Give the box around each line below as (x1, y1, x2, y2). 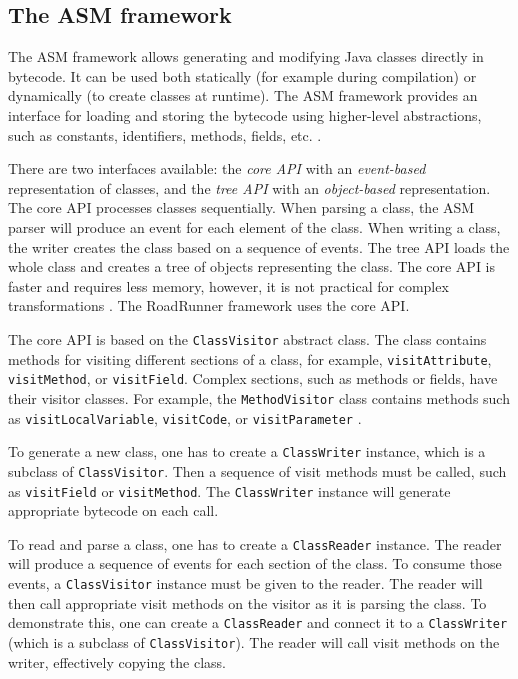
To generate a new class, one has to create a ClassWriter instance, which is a (8, 441, 486, 462)
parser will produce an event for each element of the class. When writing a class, (8, 216, 501, 237)
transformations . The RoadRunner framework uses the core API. (8, 295, 410, 316)
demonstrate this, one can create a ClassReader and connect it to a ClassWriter (8, 612, 508, 633)
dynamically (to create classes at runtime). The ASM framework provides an (8, 85, 478, 106)
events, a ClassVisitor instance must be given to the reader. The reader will (8, 573, 483, 594)
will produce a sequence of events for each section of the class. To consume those (8, 553, 502, 574)
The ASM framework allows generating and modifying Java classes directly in (8, 46, 484, 67)
